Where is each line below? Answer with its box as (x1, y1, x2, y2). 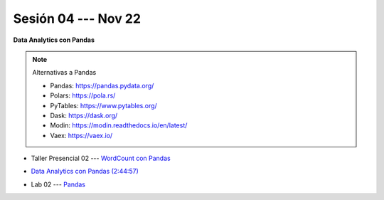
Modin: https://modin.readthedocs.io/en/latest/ (50, 121, 188, 130)
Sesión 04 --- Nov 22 (13, 11, 142, 26)
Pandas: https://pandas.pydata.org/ (50, 81, 154, 90)
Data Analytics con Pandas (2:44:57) (31, 167, 139, 176)
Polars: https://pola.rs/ (50, 91, 116, 100)
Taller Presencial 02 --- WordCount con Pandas (31, 154, 171, 163)
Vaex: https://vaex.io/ (50, 131, 113, 140)
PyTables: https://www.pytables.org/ (50, 101, 158, 110)
